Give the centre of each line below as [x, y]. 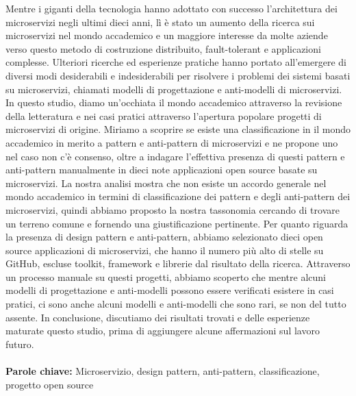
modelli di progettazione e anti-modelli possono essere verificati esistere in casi [170, 290]
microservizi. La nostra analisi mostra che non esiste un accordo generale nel [166, 183]
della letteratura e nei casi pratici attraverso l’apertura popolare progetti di [164, 115]
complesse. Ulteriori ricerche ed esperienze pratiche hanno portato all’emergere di [176, 62]
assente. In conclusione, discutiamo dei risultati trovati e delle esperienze [158, 317]
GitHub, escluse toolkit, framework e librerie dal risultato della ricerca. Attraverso [178, 263]
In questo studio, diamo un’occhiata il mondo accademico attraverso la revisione [174, 102]
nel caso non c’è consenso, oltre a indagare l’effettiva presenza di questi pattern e [175, 156]
